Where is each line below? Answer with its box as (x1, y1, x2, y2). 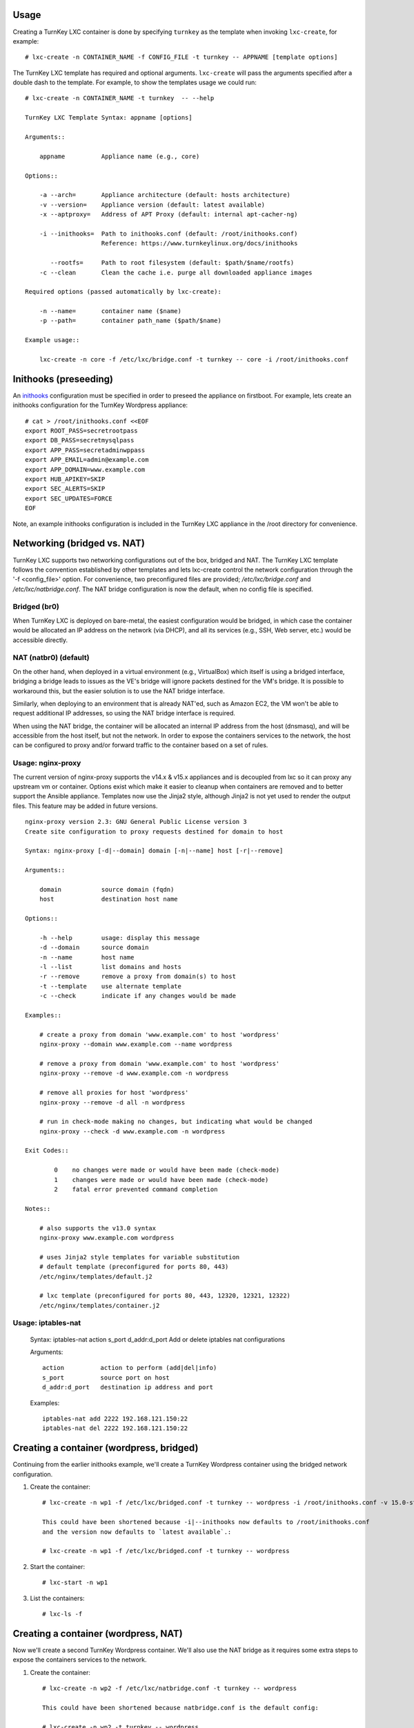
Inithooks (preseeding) (12, 373, 114, 385)
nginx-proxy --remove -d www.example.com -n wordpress (39, 1069, 229, 1078)
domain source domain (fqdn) (39, 885, 175, 893)
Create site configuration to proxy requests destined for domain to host (25, 827, 284, 836)
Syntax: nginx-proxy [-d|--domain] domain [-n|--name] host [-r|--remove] (25, 847, 284, 855)
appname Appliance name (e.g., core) (39, 152, 200, 160)
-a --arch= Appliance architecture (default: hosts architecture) (39, 191, 291, 199)
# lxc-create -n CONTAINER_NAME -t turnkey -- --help (25, 94, 215, 102)
